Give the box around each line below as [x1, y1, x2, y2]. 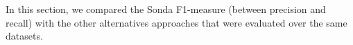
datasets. [6, 29, 43, 43]
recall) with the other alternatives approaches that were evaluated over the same [6, 15, 347, 29]
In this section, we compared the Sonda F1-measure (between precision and [6, 2, 326, 16]
